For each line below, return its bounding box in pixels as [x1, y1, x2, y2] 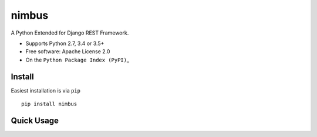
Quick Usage [11, 115, 59, 125]
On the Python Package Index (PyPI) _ [25, 56, 129, 63]
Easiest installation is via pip [11, 87, 80, 94]
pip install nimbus [21, 101, 77, 108]
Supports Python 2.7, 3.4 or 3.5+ [25, 40, 104, 47]
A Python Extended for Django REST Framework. [11, 29, 129, 36]
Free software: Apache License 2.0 [25, 48, 110, 55]
